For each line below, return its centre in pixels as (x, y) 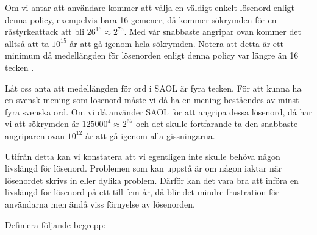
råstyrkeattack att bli (45, 31)
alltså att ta (27, 43)
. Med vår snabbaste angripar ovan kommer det (212, 31)
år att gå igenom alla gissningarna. (150, 135)
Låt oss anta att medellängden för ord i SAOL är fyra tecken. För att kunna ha (153, 88)
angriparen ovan (35, 135)
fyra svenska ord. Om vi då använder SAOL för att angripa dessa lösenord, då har (158, 111)
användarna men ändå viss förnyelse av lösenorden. (100, 204)
